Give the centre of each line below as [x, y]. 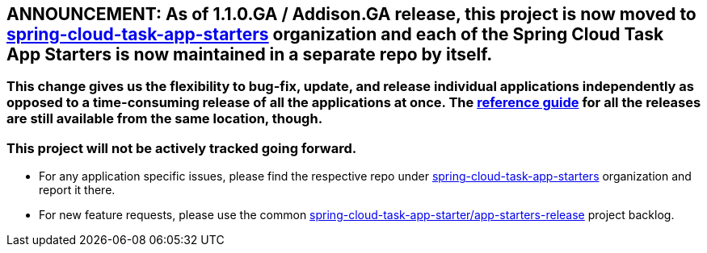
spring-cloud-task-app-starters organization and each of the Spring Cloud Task [335, 34]
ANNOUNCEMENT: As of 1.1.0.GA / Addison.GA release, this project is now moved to [351, 14]
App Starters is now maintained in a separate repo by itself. [250, 54]
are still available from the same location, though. [165, 119]
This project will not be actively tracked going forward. [182, 148]
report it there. [77, 190]
